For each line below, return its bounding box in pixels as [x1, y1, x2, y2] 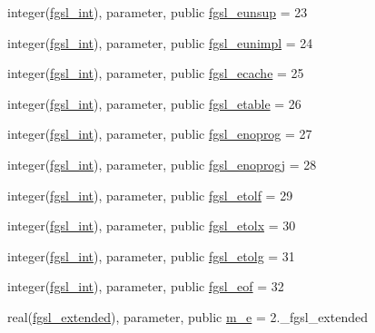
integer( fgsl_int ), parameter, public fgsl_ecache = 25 [7, 64, 304, 83]
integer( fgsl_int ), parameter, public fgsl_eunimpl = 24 [7, 33, 313, 52]
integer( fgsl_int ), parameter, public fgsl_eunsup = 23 [7, 3, 308, 21]
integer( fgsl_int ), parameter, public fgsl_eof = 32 [7, 277, 284, 296]
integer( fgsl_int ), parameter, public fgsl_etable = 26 [7, 93, 301, 113]
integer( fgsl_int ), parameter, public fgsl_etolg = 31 [7, 246, 295, 265]
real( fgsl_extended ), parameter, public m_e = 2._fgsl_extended [7, 307, 368, 326]
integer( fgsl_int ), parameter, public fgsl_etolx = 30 [7, 216, 296, 235]
